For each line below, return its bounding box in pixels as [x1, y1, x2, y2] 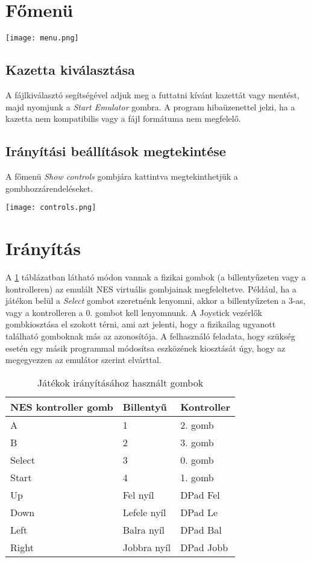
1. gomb [180, 470, 214, 484]
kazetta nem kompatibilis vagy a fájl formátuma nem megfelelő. [5, 112, 241, 125]
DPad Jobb [180, 540, 228, 554]
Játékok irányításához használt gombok [37, 375, 204, 390]
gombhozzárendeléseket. [5, 182, 93, 194]
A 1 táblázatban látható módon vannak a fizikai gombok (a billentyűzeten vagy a [5, 270, 306, 283]
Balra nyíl [122, 522, 165, 537]
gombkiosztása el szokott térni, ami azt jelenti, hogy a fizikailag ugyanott [5, 318, 276, 330]
